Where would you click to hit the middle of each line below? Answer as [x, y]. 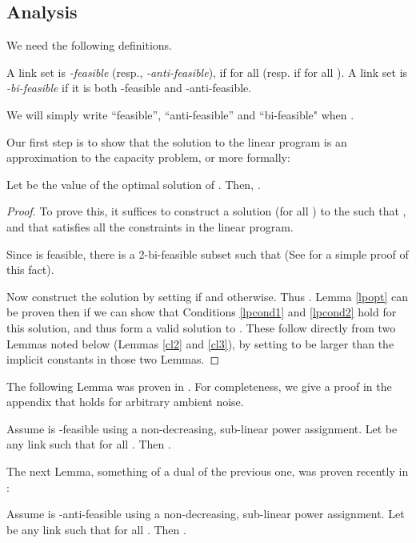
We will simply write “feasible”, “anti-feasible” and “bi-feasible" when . [180, 114]
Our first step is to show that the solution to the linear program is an [177, 141]
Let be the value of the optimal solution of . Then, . [134, 184]
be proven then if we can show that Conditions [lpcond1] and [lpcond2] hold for [202, 312]
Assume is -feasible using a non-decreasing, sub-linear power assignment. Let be [202, 428]
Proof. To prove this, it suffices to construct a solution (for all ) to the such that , [206, 211]
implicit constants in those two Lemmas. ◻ [113, 359]
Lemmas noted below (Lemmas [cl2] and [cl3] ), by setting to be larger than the [200, 343]
